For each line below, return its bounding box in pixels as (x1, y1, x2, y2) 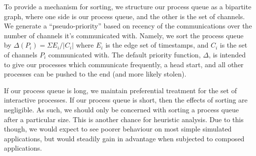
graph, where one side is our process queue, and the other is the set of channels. (4, 11, 245, 21)
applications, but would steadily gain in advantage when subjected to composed (4, 133, 245, 143)
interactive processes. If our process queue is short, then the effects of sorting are (4, 95, 248, 105)
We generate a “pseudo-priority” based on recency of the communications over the (4, 21, 252, 31)
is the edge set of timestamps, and (105, 40, 209, 50)
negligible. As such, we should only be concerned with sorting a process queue (4, 104, 239, 114)
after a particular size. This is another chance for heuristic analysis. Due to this (4, 114, 244, 124)
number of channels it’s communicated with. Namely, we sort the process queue (4, 30, 244, 40)
